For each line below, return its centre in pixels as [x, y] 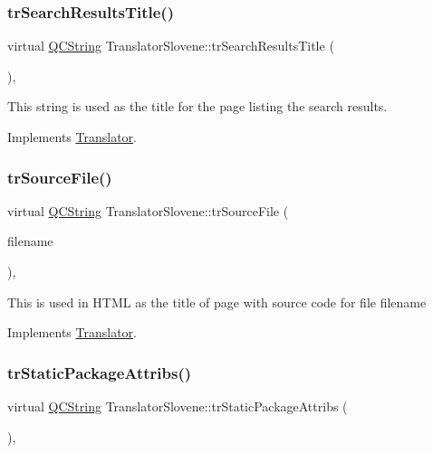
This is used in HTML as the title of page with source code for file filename [217, 302]
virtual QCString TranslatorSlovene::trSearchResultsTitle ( [171, 46]
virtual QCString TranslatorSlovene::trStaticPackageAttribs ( [178, 406]
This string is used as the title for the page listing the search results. [197, 106]
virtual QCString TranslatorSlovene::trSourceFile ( [148, 210]
